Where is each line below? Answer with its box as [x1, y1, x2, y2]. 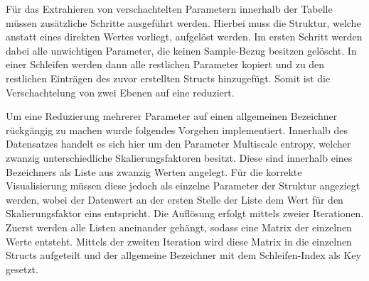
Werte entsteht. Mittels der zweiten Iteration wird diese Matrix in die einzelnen [6, 233, 352, 248]
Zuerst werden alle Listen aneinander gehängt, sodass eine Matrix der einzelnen [6, 219, 352, 234]
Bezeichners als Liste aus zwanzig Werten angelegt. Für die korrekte [6, 164, 302, 179]
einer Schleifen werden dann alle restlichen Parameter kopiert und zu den [6, 57, 325, 72]
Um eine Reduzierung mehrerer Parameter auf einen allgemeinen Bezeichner [6, 109, 338, 123]
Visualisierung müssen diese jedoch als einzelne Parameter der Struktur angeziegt [6, 178, 360, 193]
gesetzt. [6, 261, 38, 276]
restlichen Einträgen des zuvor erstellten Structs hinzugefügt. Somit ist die [6, 70, 331, 85]
